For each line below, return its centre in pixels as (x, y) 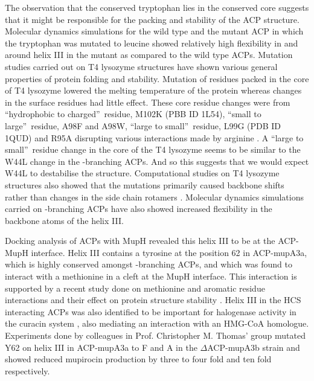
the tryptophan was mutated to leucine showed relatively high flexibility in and (152, 43)
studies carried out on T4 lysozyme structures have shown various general (141, 66)
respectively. (27, 370)
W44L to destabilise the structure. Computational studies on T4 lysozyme (142, 173)
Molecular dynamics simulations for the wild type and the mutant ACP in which (154, 31)
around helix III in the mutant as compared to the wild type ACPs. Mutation (149, 55)
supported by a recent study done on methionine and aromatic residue (135, 288)
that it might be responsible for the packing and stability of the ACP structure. (152, 19)
